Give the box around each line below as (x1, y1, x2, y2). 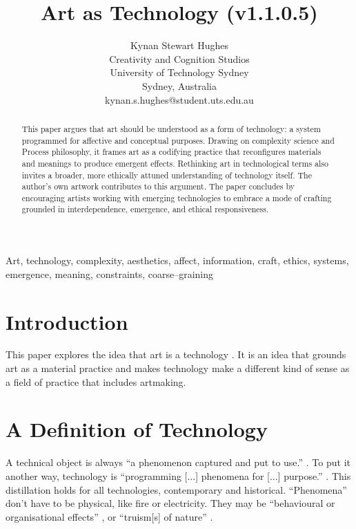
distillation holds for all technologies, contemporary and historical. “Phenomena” (6, 482, 347, 496)
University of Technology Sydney (110, 65, 249, 80)
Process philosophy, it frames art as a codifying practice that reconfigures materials (21, 146, 322, 158)
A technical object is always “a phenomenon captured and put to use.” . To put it (6, 455, 350, 470)
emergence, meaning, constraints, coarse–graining (6, 266, 213, 281)
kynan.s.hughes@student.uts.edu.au (105, 92, 254, 106)
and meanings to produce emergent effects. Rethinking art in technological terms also (21, 157, 328, 169)
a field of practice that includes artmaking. (6, 374, 186, 389)
